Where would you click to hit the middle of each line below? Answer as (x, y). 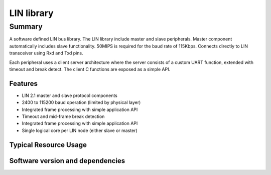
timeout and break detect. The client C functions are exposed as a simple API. (90, 69)
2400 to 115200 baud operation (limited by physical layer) (81, 102)
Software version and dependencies (67, 161)
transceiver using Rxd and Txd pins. (46, 53)
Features (23, 83)
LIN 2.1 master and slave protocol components (70, 95)
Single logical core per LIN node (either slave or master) (80, 130)
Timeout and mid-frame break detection (63, 116)
